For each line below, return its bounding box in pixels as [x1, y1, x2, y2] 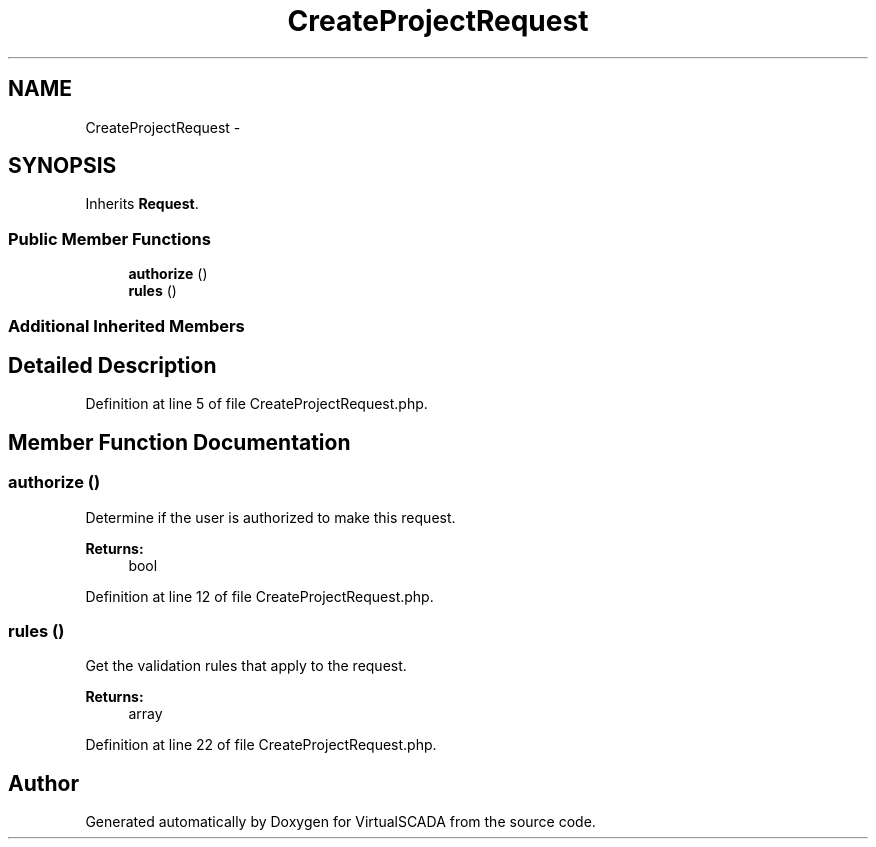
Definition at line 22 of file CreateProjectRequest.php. [85, 736, 437, 754]
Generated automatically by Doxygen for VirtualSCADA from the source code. [85, 813, 596, 831]
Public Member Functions [8, 228, 211, 249]
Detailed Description [8, 352, 217, 378]
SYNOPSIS [8, 153, 117, 179]
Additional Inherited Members [8, 315, 245, 336]
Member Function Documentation [8, 429, 351, 455]
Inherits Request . [85, 195, 199, 213]
